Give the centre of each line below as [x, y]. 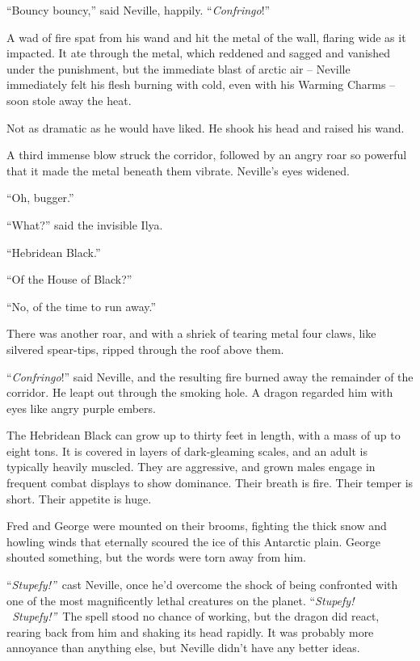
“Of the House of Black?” [69, 279]
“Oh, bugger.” [40, 198]
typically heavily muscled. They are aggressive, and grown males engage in [191, 467]
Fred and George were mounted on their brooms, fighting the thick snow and [197, 526]
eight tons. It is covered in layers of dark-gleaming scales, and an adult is [187, 450]
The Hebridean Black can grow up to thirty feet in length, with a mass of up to [204, 435]
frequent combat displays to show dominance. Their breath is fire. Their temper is [210, 483]
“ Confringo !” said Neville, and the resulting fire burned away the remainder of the [210, 376]
